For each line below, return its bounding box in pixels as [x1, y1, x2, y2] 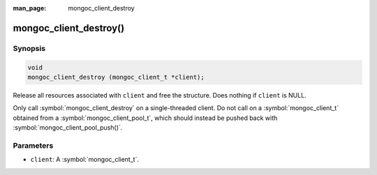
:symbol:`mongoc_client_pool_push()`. [13, 123, 123, 132]
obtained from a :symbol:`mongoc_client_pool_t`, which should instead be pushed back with [13, 114, 278, 122]
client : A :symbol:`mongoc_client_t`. [30, 155, 140, 164]
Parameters [13, 140, 54, 150]
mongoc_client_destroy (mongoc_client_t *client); [27, 73, 205, 81]
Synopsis [13, 43, 45, 53]
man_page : [13, 4, 47, 12]
